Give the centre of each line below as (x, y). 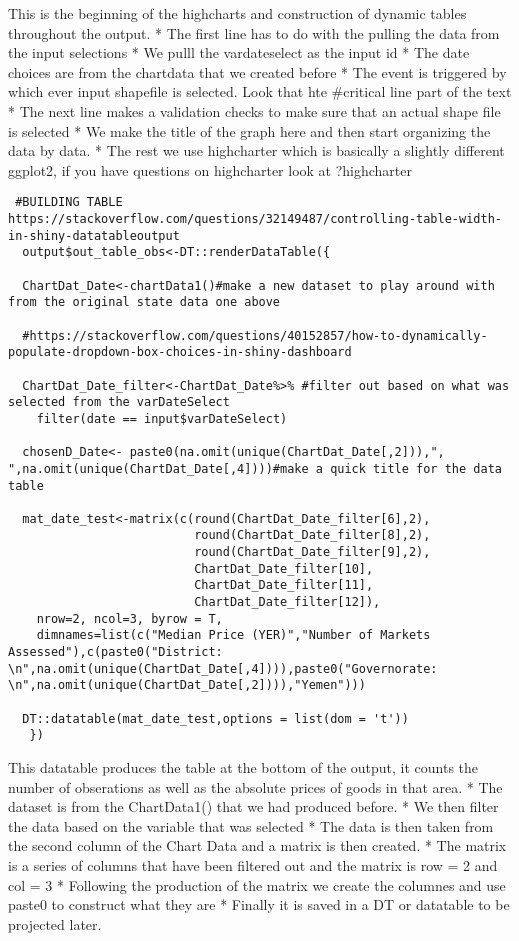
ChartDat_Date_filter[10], (284, 568)
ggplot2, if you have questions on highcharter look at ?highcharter (210, 169)
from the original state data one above (144, 302)
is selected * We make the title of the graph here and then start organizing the (249, 130)
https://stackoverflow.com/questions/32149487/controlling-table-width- (255, 219)
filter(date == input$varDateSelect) (162, 418)
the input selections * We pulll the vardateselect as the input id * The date (239, 52)
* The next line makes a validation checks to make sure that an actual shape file (254, 110)
